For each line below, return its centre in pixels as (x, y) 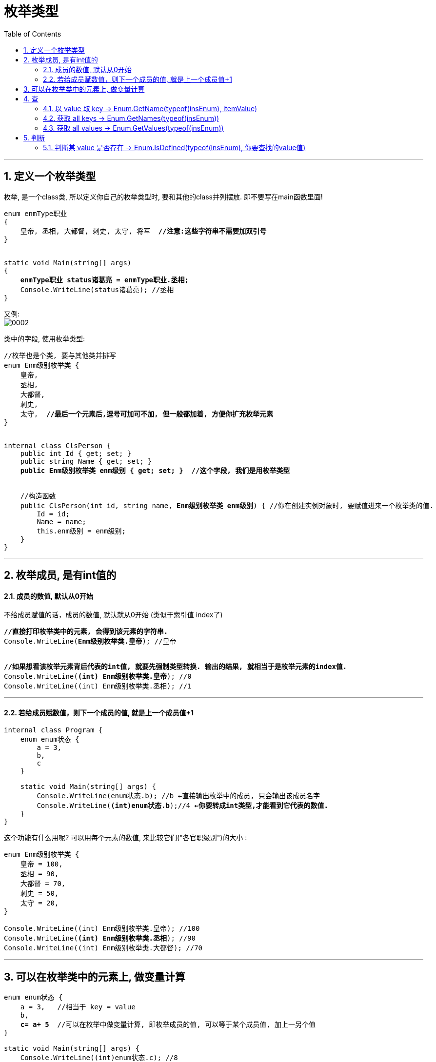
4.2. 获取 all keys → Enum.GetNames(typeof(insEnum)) (131, 118)
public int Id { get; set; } (76, 453)
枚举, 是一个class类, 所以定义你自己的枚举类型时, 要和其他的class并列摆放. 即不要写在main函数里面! (163, 197)
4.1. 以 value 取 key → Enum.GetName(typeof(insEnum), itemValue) (150, 108)
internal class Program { (53, 730)
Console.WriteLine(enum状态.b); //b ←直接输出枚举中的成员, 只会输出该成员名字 (178, 796)
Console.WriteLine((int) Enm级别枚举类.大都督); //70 (103, 948)
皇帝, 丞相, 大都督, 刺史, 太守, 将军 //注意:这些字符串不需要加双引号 (143, 231)
